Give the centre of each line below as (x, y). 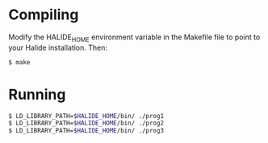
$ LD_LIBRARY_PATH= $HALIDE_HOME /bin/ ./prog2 (86, 123)
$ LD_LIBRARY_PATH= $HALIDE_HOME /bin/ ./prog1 (86, 116)
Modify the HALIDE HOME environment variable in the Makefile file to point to (134, 38)
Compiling (44, 15)
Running (37, 94)
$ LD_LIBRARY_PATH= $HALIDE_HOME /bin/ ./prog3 (86, 131)
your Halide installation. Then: (58, 47)
